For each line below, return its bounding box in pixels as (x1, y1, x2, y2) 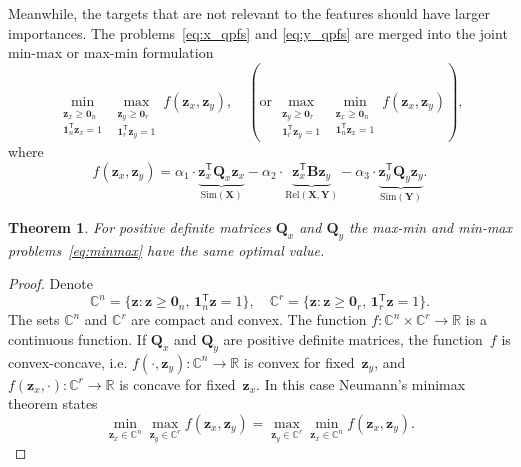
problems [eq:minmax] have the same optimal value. (8, 239, 325, 260)
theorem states (8, 393, 98, 414)
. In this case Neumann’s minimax (256, 373, 466, 394)
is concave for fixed (119, 373, 236, 394)
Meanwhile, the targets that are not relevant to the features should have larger (8, 3, 490, 23)
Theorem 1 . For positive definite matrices (8, 216, 271, 237)
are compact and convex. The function (131, 309, 367, 330)
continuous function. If (8, 328, 147, 349)
